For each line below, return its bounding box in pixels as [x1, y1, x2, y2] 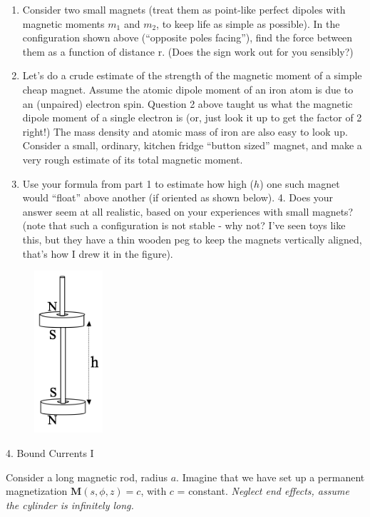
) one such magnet [259, 176, 340, 191]
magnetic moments [22, 16, 105, 31]
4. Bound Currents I [6, 446, 94, 461]
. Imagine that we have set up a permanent [176, 469, 365, 484]
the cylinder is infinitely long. [6, 497, 134, 512]
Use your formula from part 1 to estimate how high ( [22, 176, 255, 191]
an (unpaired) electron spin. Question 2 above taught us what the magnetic [22, 96, 353, 111]
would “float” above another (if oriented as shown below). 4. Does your [22, 190, 334, 205]
